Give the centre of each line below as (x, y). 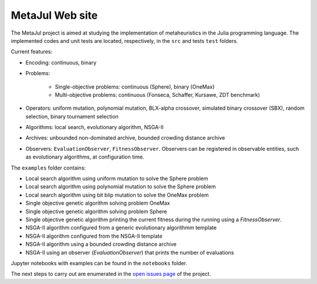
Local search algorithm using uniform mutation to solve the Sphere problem (117, 178)
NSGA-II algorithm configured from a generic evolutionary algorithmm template (121, 228)
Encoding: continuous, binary (61, 62)
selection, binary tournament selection (72, 116)
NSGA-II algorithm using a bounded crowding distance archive (101, 244)
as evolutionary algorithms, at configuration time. (85, 157)
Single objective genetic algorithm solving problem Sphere (96, 211)
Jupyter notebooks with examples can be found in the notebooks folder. (99, 263)
